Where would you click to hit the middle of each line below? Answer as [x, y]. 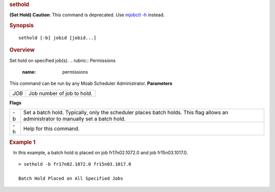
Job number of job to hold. [61, 93]
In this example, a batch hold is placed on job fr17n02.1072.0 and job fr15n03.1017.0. [100, 152]
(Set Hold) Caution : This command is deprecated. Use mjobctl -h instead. [87, 15]
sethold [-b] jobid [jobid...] [58, 38]
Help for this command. [51, 129]
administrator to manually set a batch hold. [74, 119]
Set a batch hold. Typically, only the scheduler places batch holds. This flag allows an [126, 113]
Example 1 [22, 142]
